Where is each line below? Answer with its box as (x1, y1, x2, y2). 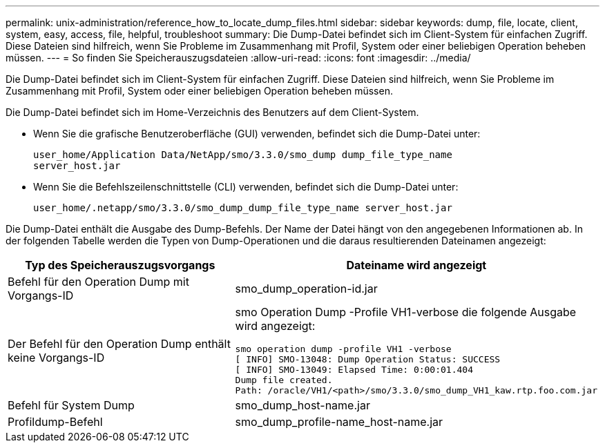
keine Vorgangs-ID (8, 350, 105, 364)
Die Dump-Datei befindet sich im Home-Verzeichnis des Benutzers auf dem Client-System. (6, 106, 419, 118)
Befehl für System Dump (8, 398, 135, 412)
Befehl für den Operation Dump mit (8, 275, 189, 289)
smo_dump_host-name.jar (235, 398, 370, 412)
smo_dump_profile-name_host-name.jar (235, 415, 443, 429)
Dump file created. (235, 375, 333, 385)
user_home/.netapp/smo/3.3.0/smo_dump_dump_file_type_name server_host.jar (33, 202, 452, 213)
